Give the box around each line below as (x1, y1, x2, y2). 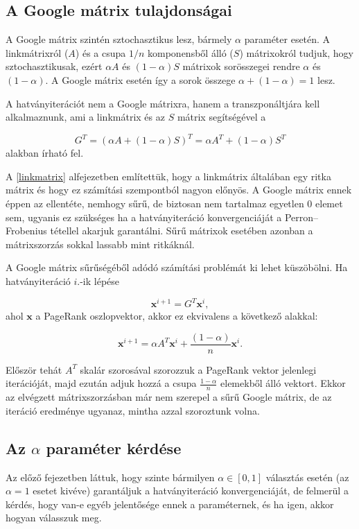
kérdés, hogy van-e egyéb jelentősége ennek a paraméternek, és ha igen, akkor (6, 496, 334, 511)
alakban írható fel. (6, 146, 84, 160)
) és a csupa (75, 45, 126, 60)
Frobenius (6, 223, 47, 238)
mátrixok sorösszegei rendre (182, 59, 300, 73)
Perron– (284, 209, 319, 224)
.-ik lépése (77, 274, 120, 288)
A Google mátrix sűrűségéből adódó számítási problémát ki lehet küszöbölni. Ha (6, 260, 348, 275)
